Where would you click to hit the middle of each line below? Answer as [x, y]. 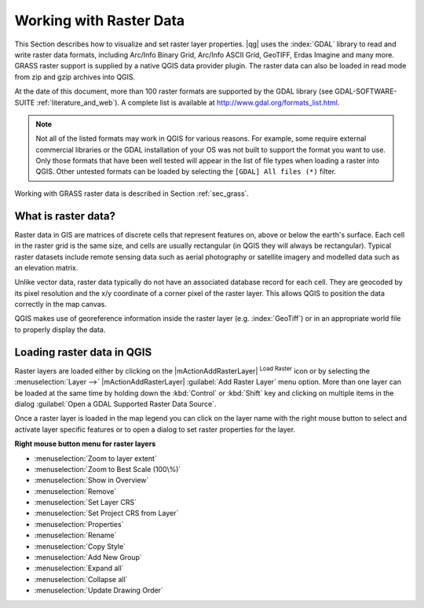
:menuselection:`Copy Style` [80, 546]
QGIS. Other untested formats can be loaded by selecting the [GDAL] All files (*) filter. [186, 171]
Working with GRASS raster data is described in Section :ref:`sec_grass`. [132, 193]
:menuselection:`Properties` [79, 524]
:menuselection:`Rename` [75, 536]
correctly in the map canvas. [61, 304]
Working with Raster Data [100, 20]
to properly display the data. [60, 330]
